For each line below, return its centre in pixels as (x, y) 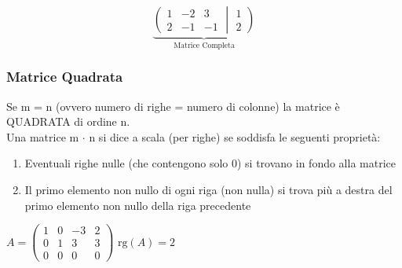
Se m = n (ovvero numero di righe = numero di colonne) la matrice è (173, 106)
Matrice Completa (204, 45)
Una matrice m (43, 136)
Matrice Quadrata (65, 77)
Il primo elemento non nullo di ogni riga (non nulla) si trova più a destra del (208, 190)
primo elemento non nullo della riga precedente (138, 205)
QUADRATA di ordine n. (68, 121)
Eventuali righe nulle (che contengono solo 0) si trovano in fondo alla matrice (210, 163)
